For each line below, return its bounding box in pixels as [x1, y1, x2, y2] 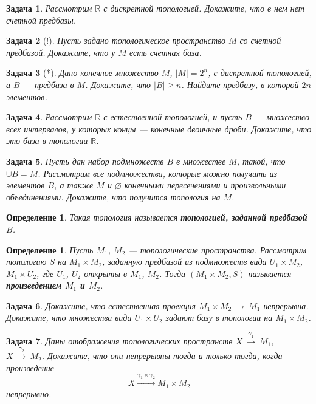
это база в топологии [6, 134, 88, 147]
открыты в [84, 267, 128, 279]
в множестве [176, 154, 226, 167]
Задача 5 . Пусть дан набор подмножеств [6, 154, 164, 167]
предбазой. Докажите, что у [6, 46, 115, 58]
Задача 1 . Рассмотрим [6, 2, 92, 14]
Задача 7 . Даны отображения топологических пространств [6, 334, 233, 347]
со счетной [239, 34, 281, 47]
